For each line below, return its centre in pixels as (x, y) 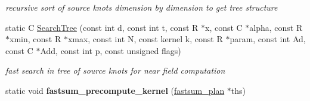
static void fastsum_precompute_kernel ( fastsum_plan (115, 90)
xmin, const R (35, 39)
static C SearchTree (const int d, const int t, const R (102, 27)
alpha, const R (276, 27)
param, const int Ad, (268, 39)
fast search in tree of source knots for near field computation (115, 70)
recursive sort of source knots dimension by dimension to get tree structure (142, 7)
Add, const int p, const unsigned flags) (111, 50)
